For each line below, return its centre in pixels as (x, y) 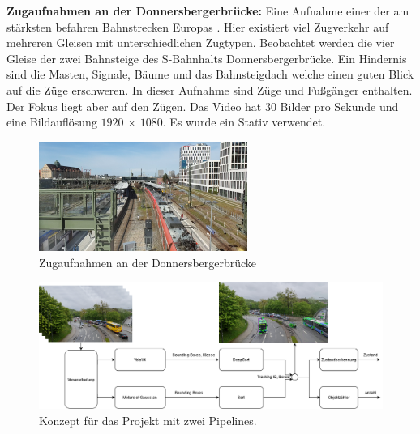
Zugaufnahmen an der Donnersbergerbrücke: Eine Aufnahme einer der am (208, 11)
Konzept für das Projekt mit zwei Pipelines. (148, 420)
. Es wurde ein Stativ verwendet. (244, 122)
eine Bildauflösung (52, 122)
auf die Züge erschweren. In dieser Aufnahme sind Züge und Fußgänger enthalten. (210, 89)
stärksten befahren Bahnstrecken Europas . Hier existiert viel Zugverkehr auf (198, 26)
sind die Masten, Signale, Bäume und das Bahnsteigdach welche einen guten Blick (210, 74)
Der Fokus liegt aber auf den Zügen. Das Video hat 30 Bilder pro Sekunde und (203, 106)
